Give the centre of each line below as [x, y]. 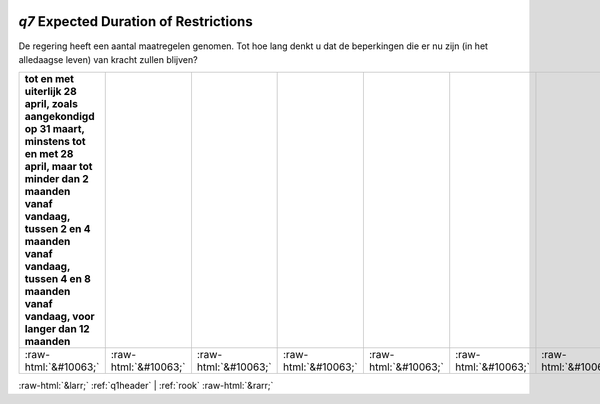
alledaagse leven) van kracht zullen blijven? [108, 59]
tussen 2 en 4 [57, 229]
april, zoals [51, 104]
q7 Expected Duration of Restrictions [136, 21]
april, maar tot [58, 167]
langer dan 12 [57, 329]
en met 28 [49, 154]
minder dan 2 [56, 179]
